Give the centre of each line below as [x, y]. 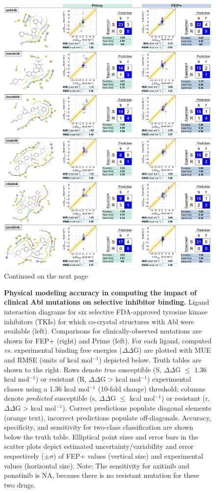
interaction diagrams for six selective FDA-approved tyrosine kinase [106, 312]
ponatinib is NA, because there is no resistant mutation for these [102, 475]
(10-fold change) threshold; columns [152, 388]
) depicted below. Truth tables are [150, 360]
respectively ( [24, 455]
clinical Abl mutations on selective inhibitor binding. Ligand [107, 302]
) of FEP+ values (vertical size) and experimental [128, 455]
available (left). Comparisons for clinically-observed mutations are [103, 331]
